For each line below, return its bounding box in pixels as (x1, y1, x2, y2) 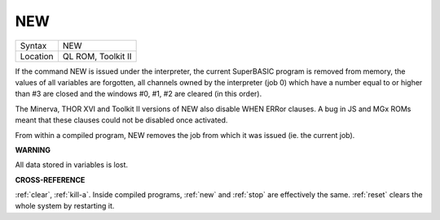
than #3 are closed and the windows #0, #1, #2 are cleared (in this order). (15, 89, 262, 99)
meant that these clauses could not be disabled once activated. (15, 115, 228, 125)
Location (20, 50, 54, 62)
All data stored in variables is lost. (15, 160, 129, 170)
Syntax (20, 40, 47, 51)
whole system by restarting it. (15, 201, 115, 211)
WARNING (15, 145, 51, 154)
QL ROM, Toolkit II (62, 50, 132, 62)
